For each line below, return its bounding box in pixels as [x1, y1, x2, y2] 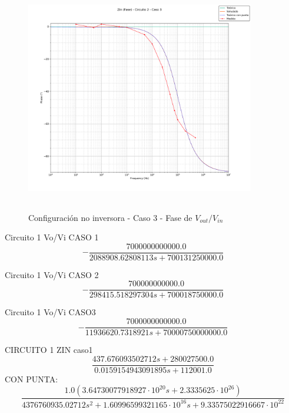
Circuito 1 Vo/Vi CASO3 [5, 306, 96, 318]
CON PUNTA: [5, 372, 58, 385]
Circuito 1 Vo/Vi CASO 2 [5, 268, 99, 280]
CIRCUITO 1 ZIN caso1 [5, 343, 93, 356]
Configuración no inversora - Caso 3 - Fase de [28, 211, 192, 223]
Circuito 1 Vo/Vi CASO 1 [5, 231, 99, 243]
